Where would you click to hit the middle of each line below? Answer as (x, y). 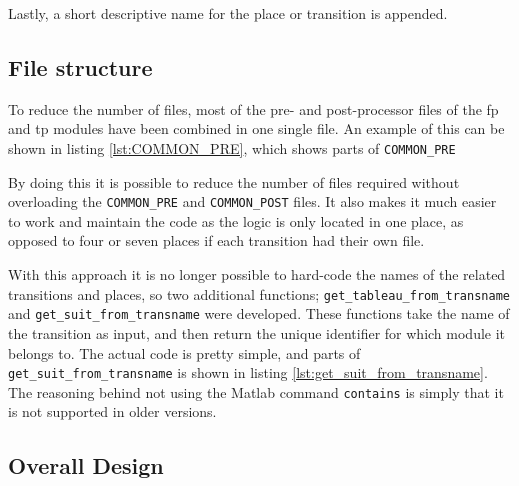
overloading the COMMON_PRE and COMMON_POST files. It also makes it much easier (252, 201)
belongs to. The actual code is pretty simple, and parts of (184, 352)
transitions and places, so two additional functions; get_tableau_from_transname (259, 293)
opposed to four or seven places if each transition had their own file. (216, 240)
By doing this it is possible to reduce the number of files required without (234, 181)
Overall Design (86, 465)
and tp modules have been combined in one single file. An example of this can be (256, 128)
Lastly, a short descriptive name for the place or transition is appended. (228, 13)
